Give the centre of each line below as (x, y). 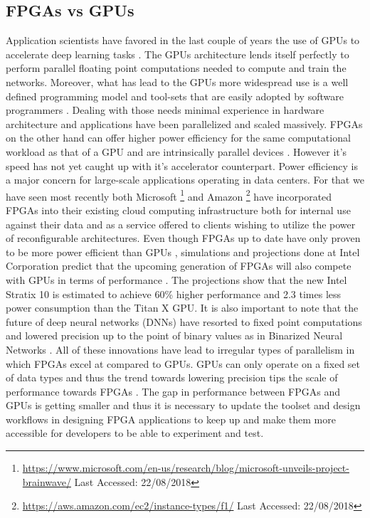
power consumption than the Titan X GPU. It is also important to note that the (182, 308)
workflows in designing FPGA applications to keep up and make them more (171, 419)
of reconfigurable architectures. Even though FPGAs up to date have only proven (183, 238)
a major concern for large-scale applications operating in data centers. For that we (185, 180)
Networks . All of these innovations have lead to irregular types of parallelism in (180, 349)
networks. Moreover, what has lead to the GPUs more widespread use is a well (177, 81)
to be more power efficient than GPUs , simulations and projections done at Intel (183, 252)
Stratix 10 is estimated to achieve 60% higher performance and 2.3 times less (174, 294)
